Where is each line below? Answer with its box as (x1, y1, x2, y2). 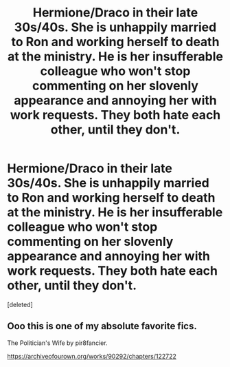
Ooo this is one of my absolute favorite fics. (7, 320, 197, 332)
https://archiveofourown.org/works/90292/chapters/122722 (7, 352, 177, 360)
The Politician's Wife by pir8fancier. (7, 339, 108, 347)
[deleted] (7, 300, 33, 308)
